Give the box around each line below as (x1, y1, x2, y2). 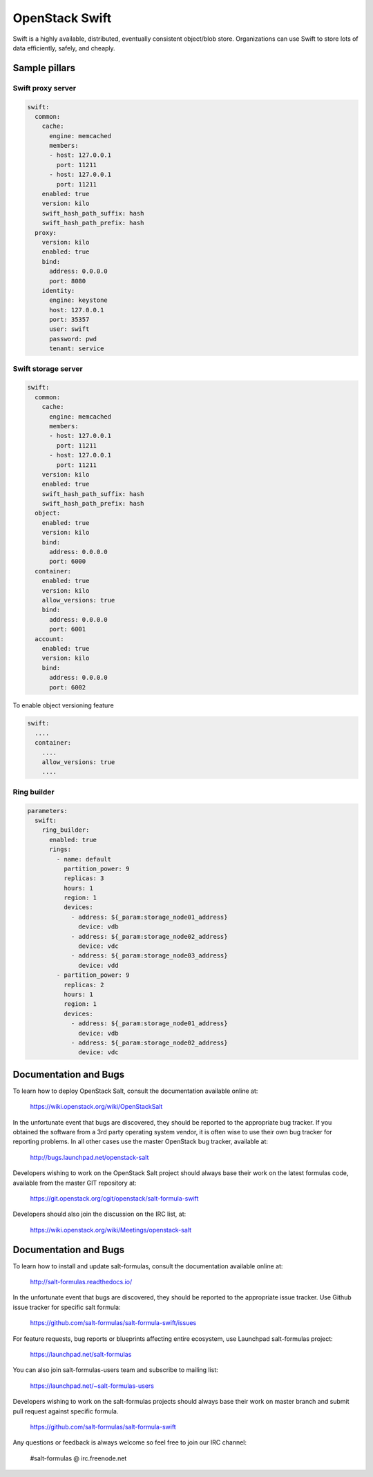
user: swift (49, 325, 90, 333)
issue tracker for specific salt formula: (12, 1303, 121, 1311)
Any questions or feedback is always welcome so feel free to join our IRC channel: (12, 1438, 247, 1447)
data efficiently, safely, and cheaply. (12, 44, 115, 52)
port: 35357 (49, 316, 90, 324)
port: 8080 (49, 277, 86, 285)
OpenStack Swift (12, 10, 112, 26)
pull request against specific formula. (12, 1407, 119, 1416)
